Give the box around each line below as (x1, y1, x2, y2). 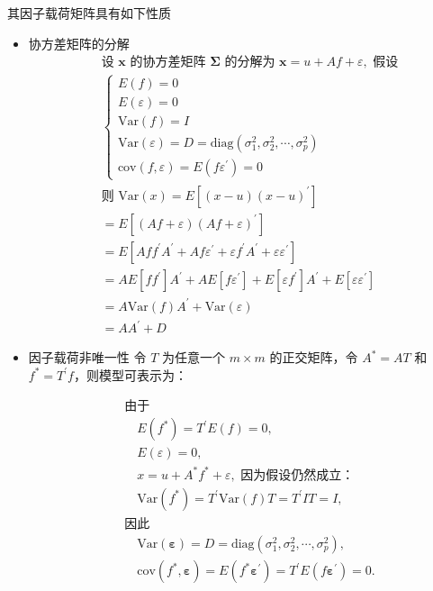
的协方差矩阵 (130, 56, 206, 69)
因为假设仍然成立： (240, 468, 355, 482)
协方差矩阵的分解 (28, 33, 130, 52)
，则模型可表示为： (73, 365, 187, 384)
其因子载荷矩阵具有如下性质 (7, 4, 171, 22)
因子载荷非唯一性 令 (28, 348, 147, 367)
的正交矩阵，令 (269, 348, 358, 367)
